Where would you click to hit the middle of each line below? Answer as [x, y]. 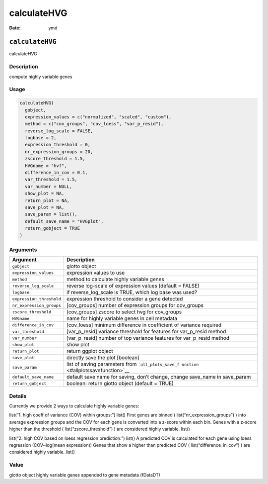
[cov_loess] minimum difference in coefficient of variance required [144, 325]
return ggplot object [90, 351]
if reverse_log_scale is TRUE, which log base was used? [132, 292]
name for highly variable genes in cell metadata [122, 318]
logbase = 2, [41, 138]
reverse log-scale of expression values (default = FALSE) [133, 286]
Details [18, 396]
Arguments [23, 250]
